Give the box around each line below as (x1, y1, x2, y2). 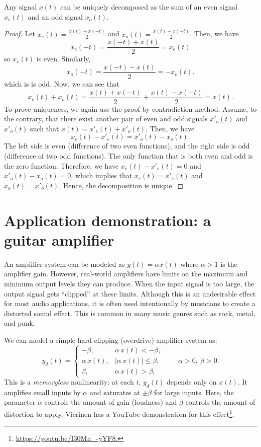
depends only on (166, 377, 217, 387)
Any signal (4, 2, 37, 12)
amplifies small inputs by (4, 387, 81, 397)
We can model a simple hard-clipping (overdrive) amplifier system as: (4, 334, 217, 345)
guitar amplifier (4, 229, 114, 250)
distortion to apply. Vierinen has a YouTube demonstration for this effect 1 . (4, 407, 234, 419)
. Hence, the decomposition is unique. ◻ (59, 180, 184, 190)
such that (30, 123, 59, 133)
